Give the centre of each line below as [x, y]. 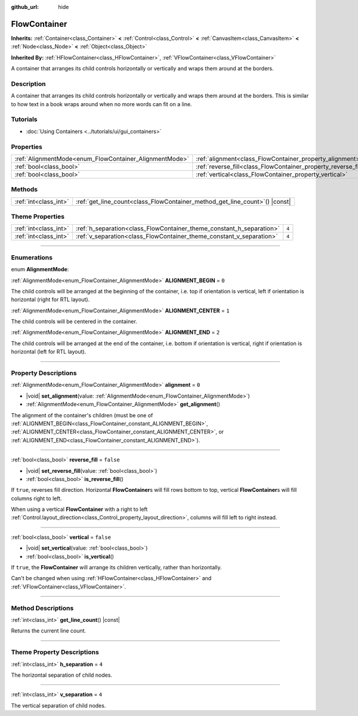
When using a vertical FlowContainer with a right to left [79, 509]
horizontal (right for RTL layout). [50, 300]
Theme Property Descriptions [55, 652]
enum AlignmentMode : [40, 269]
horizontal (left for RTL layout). [49, 352]
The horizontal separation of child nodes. [62, 675]
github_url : [25, 7]
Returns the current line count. [49, 631]
